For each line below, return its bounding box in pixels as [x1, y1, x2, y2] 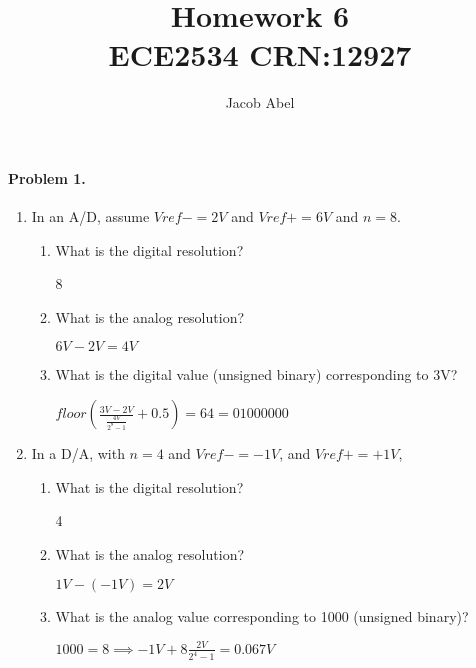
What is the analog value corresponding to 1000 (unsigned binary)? [55, 606, 469, 627]
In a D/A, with [31, 443, 125, 464]
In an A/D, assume [31, 206, 150, 227]
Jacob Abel [225, 92, 295, 113]
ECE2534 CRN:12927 [108, 34, 412, 75]
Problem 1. [8, 167, 86, 188]
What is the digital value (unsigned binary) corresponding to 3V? [55, 364, 458, 385]
